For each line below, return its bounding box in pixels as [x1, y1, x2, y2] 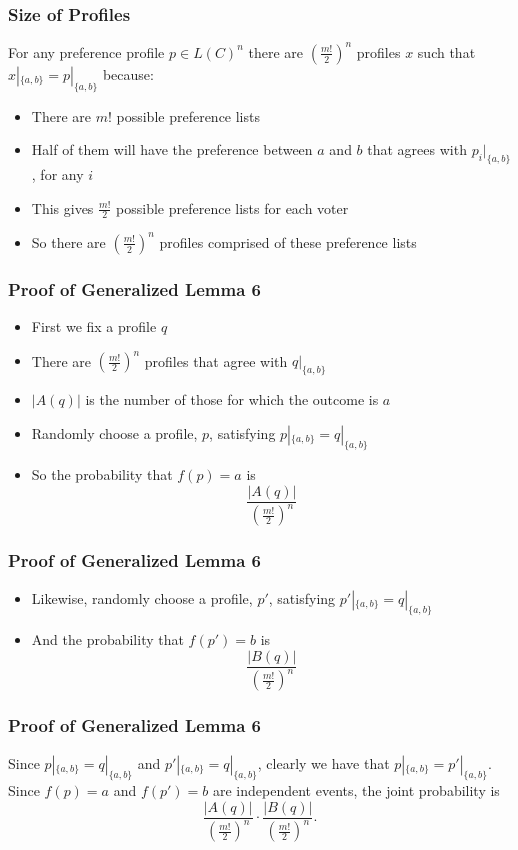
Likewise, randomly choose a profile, [31, 587, 253, 608]
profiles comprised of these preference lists [159, 231, 417, 252]
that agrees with [367, 139, 467, 160]
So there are [31, 231, 106, 252]
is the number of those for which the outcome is [85, 388, 379, 409]
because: [102, 63, 154, 84]
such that [417, 41, 476, 62]
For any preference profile [8, 41, 165, 62]
